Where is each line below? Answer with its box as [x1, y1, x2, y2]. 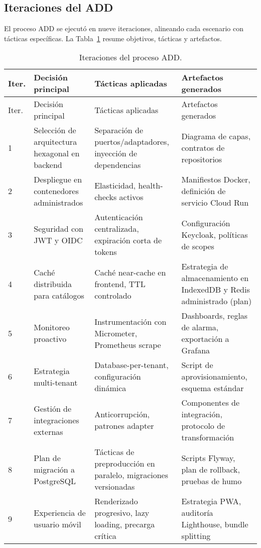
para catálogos [34, 289, 84, 301]
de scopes [181, 240, 214, 252]
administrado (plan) [181, 295, 252, 307]
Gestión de [34, 402, 72, 414]
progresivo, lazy [94, 507, 150, 519]
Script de [181, 359, 213, 371]
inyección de [94, 147, 138, 159]
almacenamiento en [181, 272, 249, 284]
